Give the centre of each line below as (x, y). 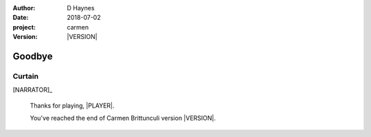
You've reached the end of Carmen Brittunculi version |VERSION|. (123, 118)
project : (24, 27)
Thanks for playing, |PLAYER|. (72, 105)
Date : (21, 18)
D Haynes (81, 8)
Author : (24, 8)
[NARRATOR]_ (33, 90)
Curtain (26, 76)
